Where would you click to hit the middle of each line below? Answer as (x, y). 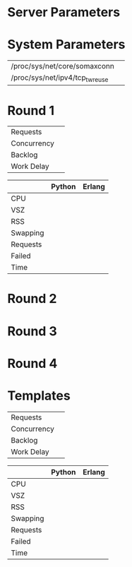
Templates (39, 395)
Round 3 (32, 331)
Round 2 (32, 299)
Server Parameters (64, 12)
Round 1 (31, 111)
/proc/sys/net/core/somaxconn (62, 66)
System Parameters (66, 45)
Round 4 (32, 363)
